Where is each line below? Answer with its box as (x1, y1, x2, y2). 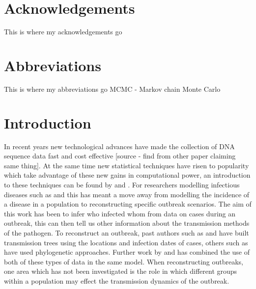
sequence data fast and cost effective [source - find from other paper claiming (4, 151, 236, 161)
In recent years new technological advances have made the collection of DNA (4, 141, 235, 151)
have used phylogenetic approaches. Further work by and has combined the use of (4, 247, 250, 257)
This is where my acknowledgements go (4, 26, 122, 37)
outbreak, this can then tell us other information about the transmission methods (4, 218, 250, 228)
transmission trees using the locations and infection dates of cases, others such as (4, 237, 248, 247)
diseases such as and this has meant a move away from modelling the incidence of (4, 189, 250, 199)
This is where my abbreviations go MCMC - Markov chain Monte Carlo (4, 83, 221, 94)
